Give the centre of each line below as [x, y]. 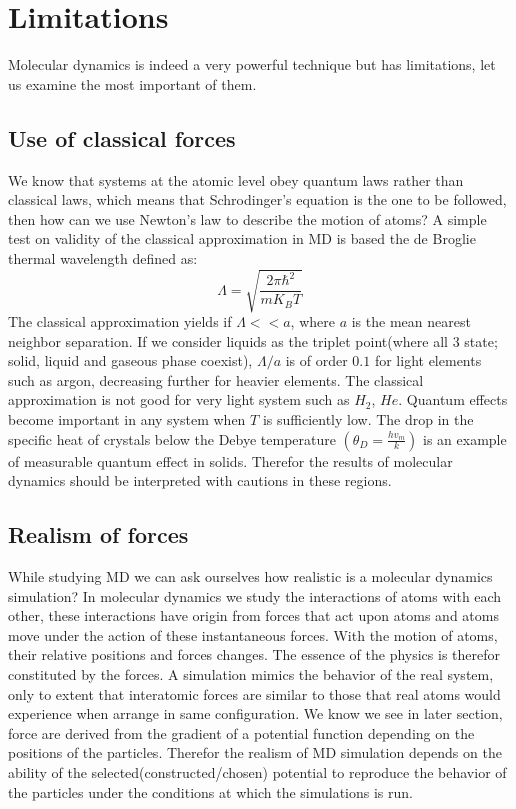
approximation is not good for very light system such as [179, 399]
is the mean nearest [411, 321]
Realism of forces [98, 534]
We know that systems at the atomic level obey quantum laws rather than [236, 179]
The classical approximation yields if [120, 321]
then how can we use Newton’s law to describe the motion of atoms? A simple [247, 218]
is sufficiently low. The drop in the [368, 419]
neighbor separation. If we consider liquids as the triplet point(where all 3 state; [253, 340]
